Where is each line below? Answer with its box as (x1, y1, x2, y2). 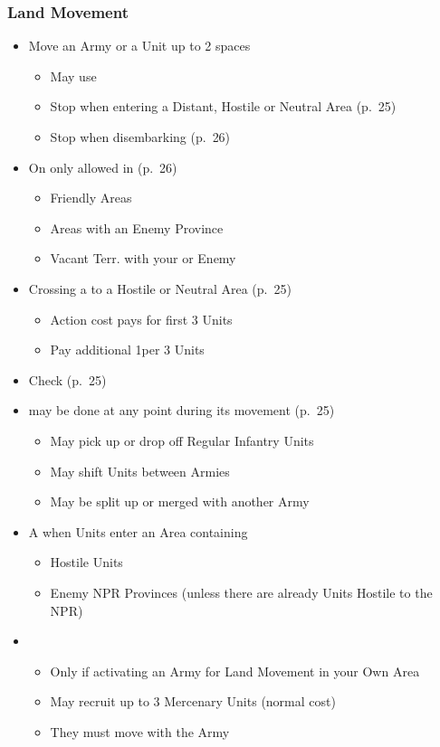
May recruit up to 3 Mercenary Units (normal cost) (50, 692, 336, 711)
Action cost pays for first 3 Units (50, 309, 233, 328)
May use (50, 66, 97, 85)
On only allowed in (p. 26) (28, 157, 177, 176)
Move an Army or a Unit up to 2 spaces (28, 36, 251, 55)
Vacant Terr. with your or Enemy (50, 249, 236, 268)
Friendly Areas (50, 188, 132, 207)
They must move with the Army (50, 722, 230, 741)
